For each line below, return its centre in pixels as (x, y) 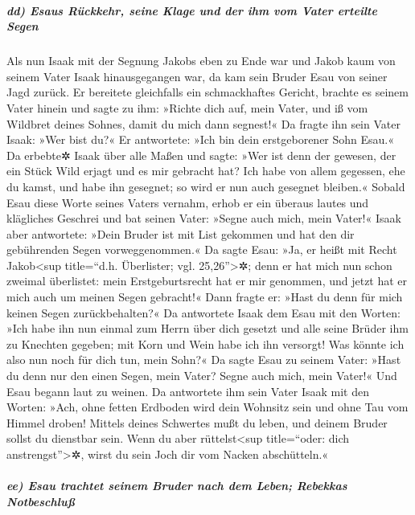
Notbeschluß (41, 501)
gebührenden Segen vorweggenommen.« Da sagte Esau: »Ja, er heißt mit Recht (202, 249)
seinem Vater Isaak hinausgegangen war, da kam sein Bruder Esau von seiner (197, 76)
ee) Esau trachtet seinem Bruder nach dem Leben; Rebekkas (177, 486)
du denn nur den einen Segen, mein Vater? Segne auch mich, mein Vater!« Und (202, 376)
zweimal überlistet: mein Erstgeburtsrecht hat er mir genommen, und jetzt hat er (207, 281)
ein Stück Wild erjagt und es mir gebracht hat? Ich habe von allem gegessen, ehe (206, 171)
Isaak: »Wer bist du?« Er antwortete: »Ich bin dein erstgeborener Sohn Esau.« (201, 139)
